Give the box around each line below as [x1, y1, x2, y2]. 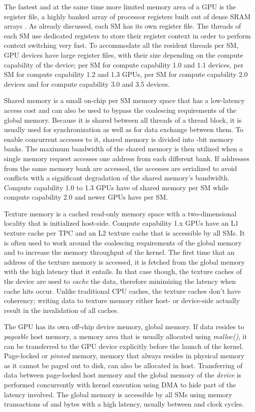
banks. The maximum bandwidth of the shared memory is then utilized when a [4, 143, 243, 154]
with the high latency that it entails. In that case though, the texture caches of [4, 266, 242, 276]
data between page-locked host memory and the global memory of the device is [4, 370, 242, 380]
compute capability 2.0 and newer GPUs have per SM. [4, 192, 168, 202]
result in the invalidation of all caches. [4, 305, 119, 315]
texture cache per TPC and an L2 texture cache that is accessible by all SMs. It [4, 228, 245, 238]
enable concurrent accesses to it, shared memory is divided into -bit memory [4, 134, 234, 144]
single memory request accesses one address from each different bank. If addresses [4, 153, 250, 163]
